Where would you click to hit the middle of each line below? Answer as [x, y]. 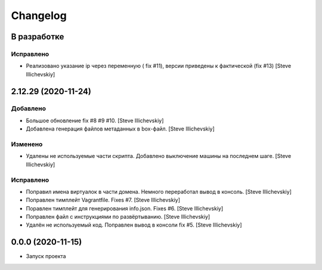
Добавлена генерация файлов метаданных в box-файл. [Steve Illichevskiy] [120, 129]
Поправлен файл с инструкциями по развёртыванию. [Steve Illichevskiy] [118, 217]
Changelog [39, 15]
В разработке [38, 37]
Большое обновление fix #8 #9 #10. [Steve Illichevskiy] [95, 120]
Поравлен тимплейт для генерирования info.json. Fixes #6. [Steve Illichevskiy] [125, 208]
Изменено [27, 144]
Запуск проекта [46, 256]
